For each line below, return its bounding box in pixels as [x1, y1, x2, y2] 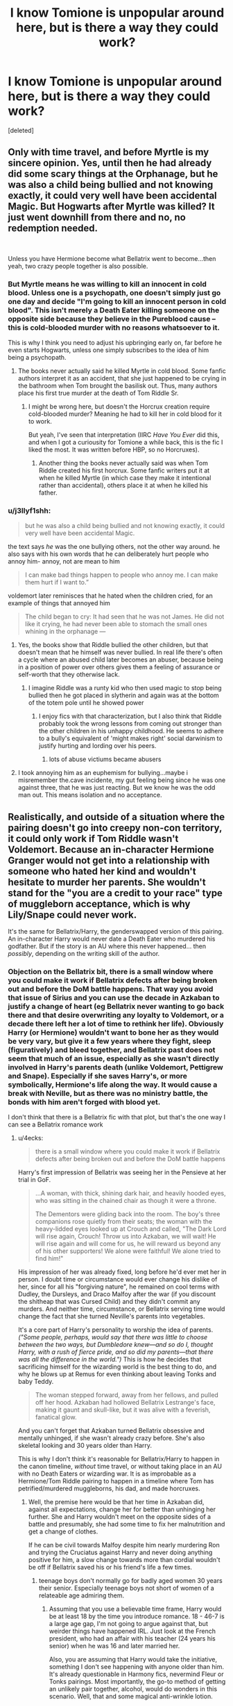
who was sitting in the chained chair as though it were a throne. [35, 1197, 217, 1205]
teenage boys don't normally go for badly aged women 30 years [38, 1577, 223, 1585]
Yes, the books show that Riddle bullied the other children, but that [17, 641, 209, 649]
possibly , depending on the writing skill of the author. [8, 950, 160, 958]
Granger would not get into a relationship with [8, 854, 210, 866]
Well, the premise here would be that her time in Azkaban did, [28, 1498, 205, 1506]
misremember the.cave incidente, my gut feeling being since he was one [17, 776, 226, 784]
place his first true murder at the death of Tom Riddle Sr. [17, 389, 179, 397]
